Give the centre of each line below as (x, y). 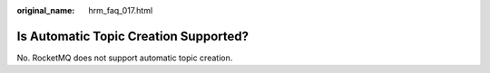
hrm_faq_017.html (121, 10)
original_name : (46, 10)
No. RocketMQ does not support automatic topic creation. (125, 58)
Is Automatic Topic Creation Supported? (133, 36)
